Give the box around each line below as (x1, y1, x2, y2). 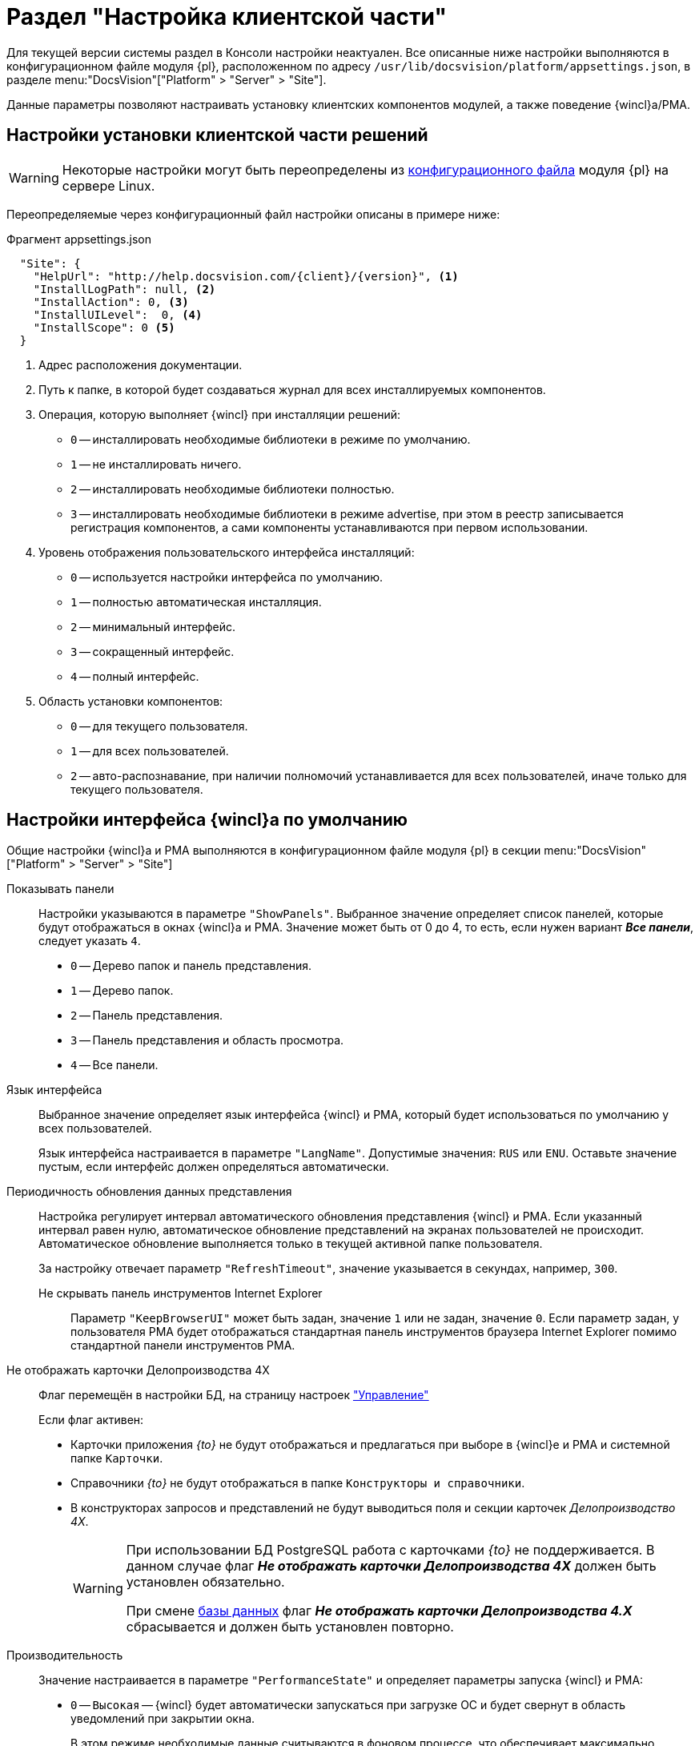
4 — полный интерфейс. (70, 669, 199, 683)
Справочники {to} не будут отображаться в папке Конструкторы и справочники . (70, 1476, 525, 1491)
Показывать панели (6, 882, 114, 896)
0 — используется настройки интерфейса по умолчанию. (70, 569, 384, 584)
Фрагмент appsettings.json (6, 231, 151, 246)
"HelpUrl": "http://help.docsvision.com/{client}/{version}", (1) (33, 269, 459, 283)
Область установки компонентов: (38, 694, 223, 708)
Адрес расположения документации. (38, 357, 243, 372)
